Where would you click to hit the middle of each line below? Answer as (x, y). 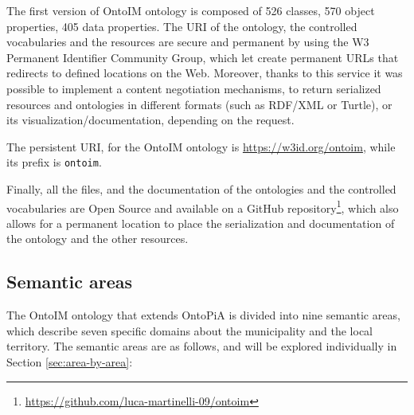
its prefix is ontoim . (54, 162)
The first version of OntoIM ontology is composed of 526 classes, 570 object (191, 10)
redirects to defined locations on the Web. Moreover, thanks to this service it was (205, 73)
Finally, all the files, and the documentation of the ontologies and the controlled (201, 189)
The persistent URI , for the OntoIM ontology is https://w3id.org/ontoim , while (201, 146)
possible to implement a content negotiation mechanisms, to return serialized (194, 88)
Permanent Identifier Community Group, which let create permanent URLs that (203, 57)
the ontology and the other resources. (98, 239)
